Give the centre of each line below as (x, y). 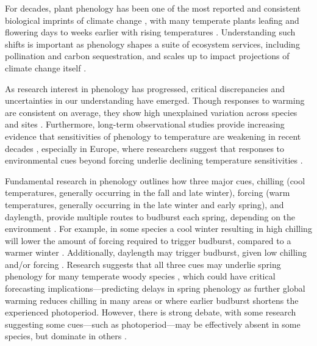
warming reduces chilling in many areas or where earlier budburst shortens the (152, 300)
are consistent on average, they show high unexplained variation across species (151, 112)
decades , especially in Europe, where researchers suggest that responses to (145, 148)
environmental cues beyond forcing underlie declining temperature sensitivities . (154, 160)
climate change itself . (46, 67)
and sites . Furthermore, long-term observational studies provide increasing (145, 124)
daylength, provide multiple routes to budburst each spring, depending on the (150, 216)
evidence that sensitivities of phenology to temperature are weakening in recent (153, 136)
